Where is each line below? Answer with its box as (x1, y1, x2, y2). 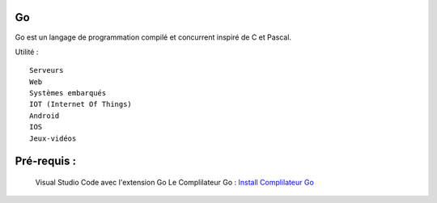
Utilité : (15, 47, 39, 57)
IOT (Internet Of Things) (29, 99, 133, 109)
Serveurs (29, 66, 64, 75)
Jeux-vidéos (29, 133, 77, 143)
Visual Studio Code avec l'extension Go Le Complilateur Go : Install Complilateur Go (35, 178, 315, 188)
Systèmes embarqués (29, 89, 107, 98)
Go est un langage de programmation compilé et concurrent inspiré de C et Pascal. (15, 32, 291, 42)
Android (29, 111, 60, 121)
